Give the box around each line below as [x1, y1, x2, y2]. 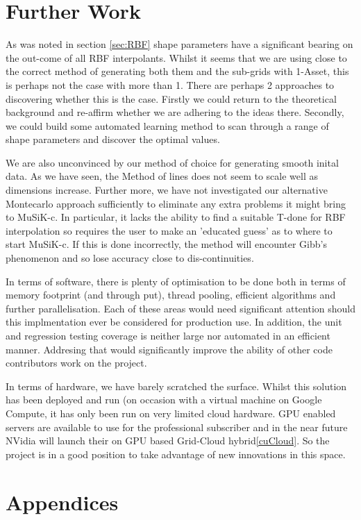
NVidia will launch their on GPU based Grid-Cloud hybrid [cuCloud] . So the [6, 433, 330, 448]
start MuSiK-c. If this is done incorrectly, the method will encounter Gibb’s [6, 237, 327, 251]
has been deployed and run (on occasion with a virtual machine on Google [6, 392, 322, 407]
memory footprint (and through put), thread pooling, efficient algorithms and [6, 287, 336, 302]
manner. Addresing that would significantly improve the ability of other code [6, 342, 333, 356]
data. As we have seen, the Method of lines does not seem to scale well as [6, 169, 318, 183]
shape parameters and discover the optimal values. [6, 132, 220, 146]
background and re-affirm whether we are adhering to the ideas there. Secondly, [6, 105, 344, 119]
